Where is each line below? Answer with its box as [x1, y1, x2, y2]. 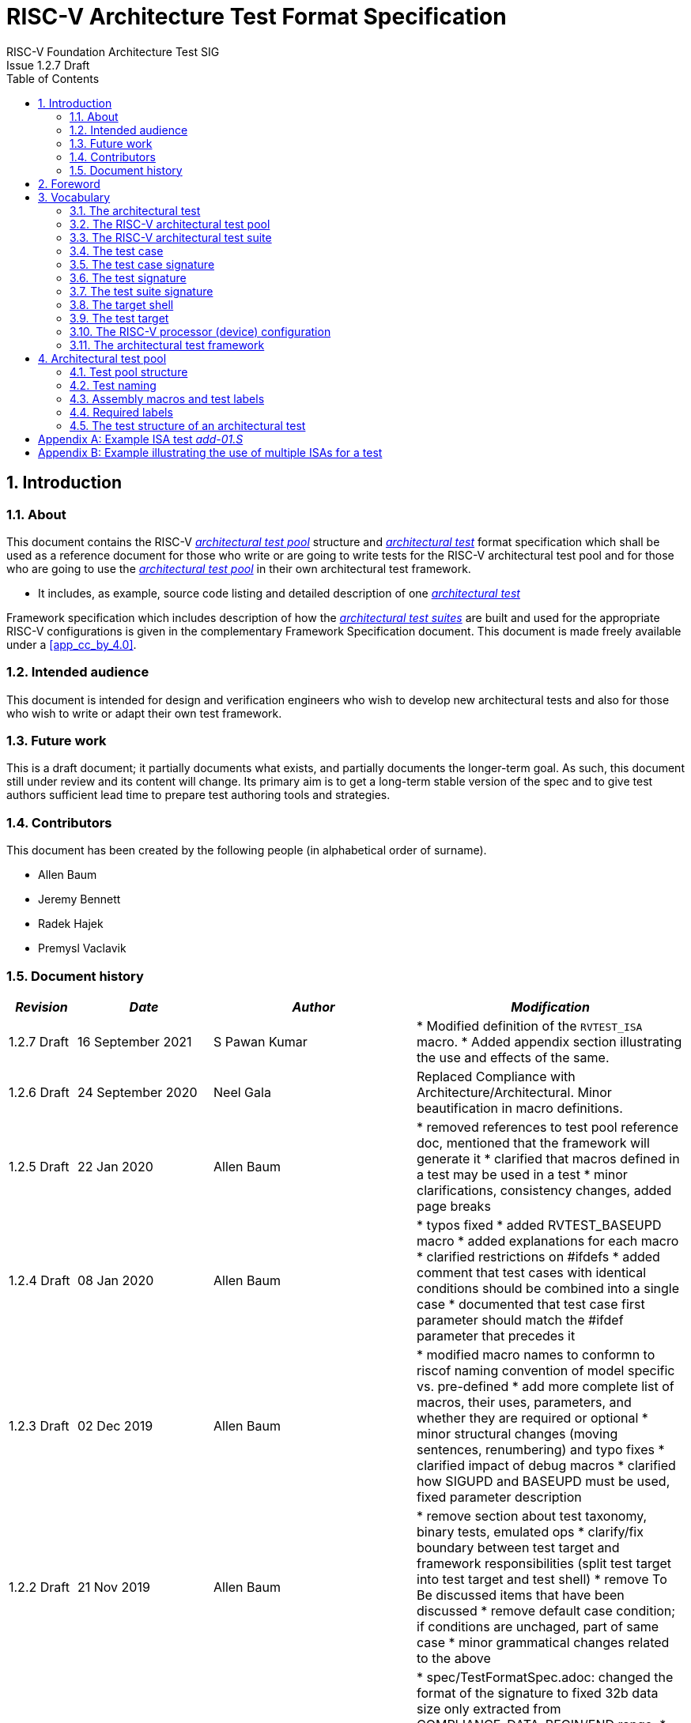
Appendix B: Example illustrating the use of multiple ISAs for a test [38, 445, 383, 459]
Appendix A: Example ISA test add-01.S [38, 432, 244, 446]
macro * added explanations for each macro [417, 1232, 679, 1249]
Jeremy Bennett [38, 892, 121, 907]
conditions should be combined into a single [417, 1280, 679, 1296]
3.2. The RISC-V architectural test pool [70, 217, 270, 231]
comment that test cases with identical [417, 1264, 647, 1280]
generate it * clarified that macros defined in [417, 1150, 680, 1167]
